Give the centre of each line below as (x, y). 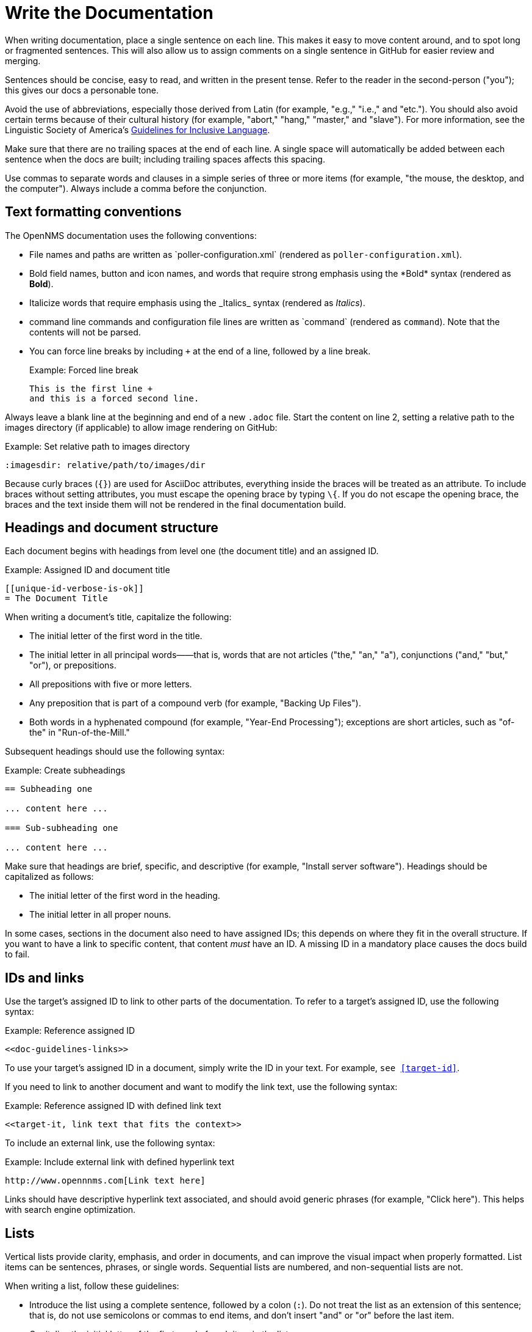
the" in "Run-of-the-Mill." (80, 733)
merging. (23, 60)
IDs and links (45, 978)
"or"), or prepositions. (73, 665)
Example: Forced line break (84, 370)
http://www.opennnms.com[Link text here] (105, 1181)
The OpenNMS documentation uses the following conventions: (131, 235)
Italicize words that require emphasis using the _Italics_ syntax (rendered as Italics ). (197, 302)
